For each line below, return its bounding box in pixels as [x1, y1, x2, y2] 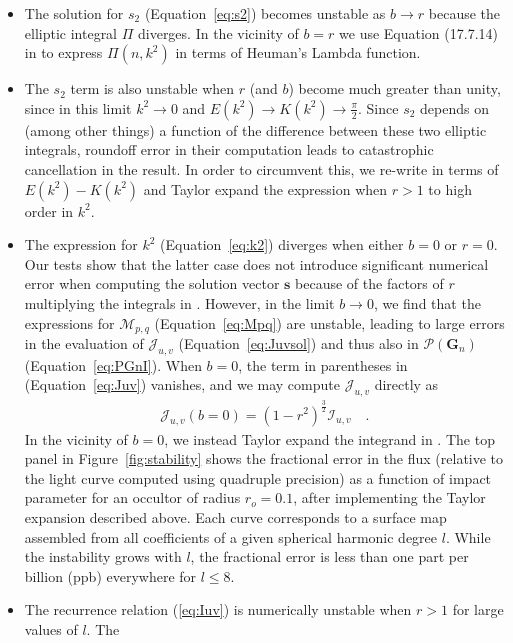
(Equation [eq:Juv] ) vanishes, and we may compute [24, 374, 340, 395]
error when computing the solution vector [24, 273, 280, 294]
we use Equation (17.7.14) [339, 22, 498, 43]
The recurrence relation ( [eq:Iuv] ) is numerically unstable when [24, 599, 412, 620]
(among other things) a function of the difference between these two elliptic [24, 119, 487, 140]
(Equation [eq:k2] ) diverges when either [160, 234, 404, 255]
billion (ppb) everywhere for [24, 565, 197, 586]
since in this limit [24, 97, 132, 118]
